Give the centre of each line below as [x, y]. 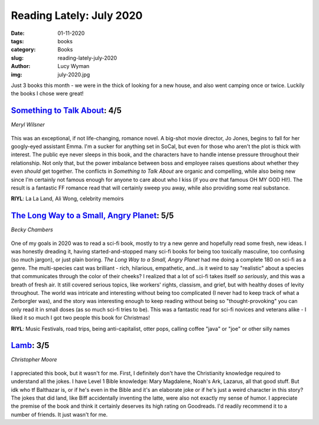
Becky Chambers [32, 230]
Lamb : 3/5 [30, 345]
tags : [17, 41]
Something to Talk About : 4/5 [66, 110]
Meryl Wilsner [28, 125]
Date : [18, 33]
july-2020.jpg [74, 75]
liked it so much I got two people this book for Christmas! [80, 318]
